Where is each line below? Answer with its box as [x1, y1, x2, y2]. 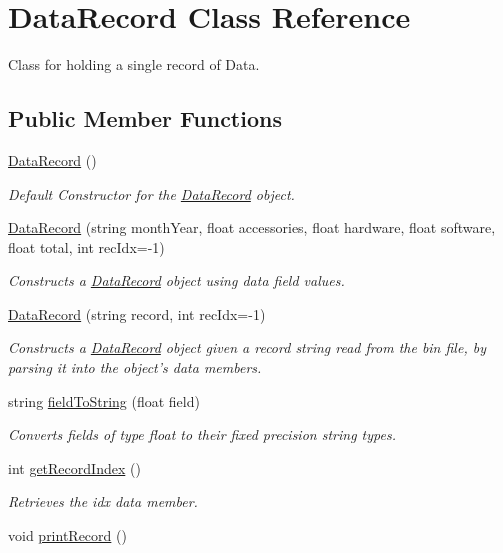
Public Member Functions [8, 103, 282, 134]
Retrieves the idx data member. [8, 491, 198, 512]
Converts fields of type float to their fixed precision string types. [8, 424, 396, 445]
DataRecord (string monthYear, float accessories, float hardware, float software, [8, 217, 496, 238]
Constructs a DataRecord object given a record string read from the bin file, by [8, 337, 486, 358]
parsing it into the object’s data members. [8, 357, 262, 378]
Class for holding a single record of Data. [8, 54, 260, 75]
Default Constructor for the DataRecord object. [8, 183, 295, 204]
